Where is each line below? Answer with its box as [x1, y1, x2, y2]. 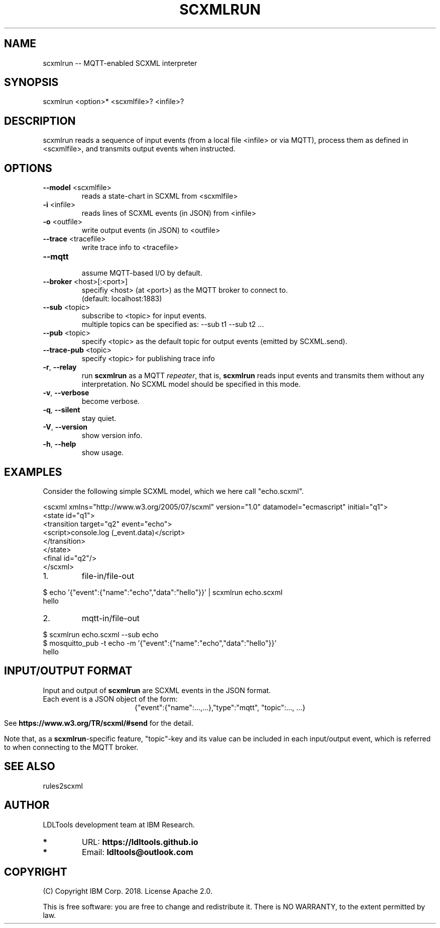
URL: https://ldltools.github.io [82, 836, 198, 847]
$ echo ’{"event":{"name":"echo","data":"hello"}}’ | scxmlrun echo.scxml [43, 587, 283, 597]
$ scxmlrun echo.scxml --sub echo [43, 630, 159, 639]
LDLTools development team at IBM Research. [43, 820, 195, 829]
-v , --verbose [43, 388, 89, 397]
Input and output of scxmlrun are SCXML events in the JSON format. [43, 686, 271, 695]
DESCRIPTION [4, 114, 76, 127]
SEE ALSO [4, 760, 55, 773]
